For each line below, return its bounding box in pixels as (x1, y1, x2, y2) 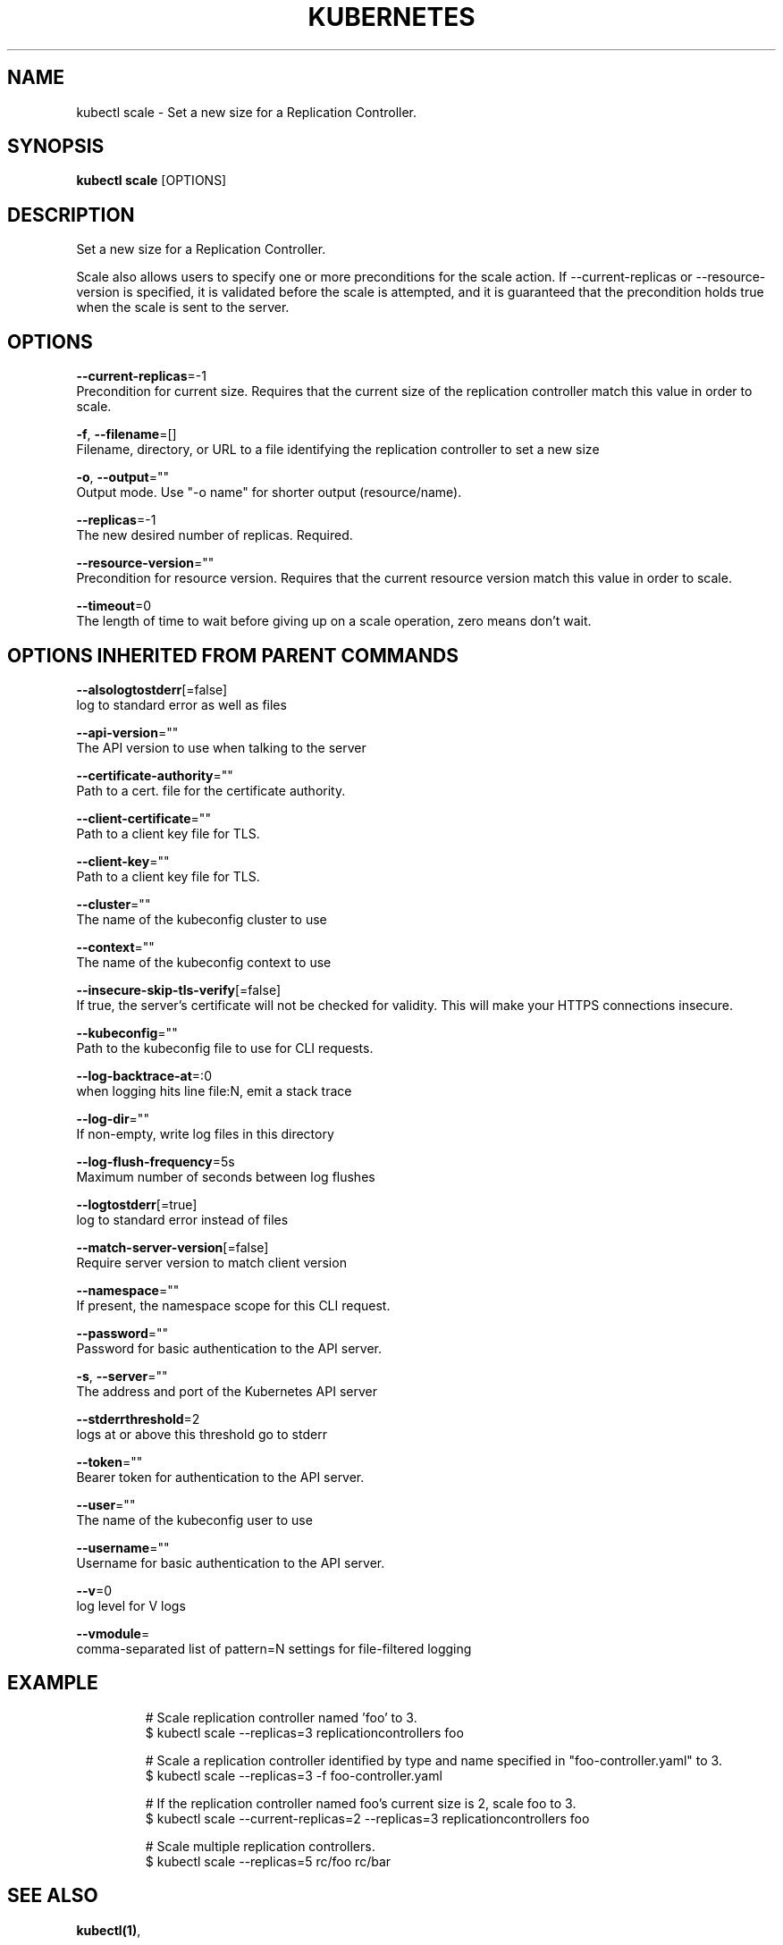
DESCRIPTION (7, 203, 135, 226)
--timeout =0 (76, 598, 152, 614)
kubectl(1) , (76, 1922, 141, 1938)
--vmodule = (76, 1625, 150, 1641)
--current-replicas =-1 (76, 368, 206, 384)
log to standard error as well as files (76, 696, 287, 712)
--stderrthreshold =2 (76, 1410, 200, 1427)
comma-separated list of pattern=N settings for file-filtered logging (76, 1640, 472, 1656)
